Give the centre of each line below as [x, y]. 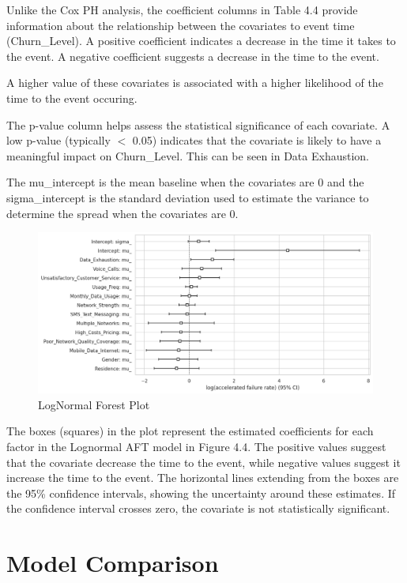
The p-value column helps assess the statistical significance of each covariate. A [198, 124]
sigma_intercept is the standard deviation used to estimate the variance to [188, 197]
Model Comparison [113, 563]
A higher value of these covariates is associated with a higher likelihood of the [195, 83]
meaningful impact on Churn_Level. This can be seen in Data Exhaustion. [188, 155]
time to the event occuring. [72, 98]
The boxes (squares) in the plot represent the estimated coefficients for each [190, 431]
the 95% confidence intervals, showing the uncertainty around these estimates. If [201, 493]
